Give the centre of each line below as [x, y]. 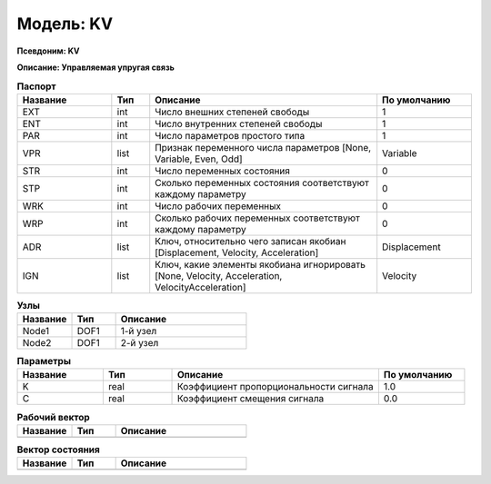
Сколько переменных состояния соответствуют [262, 183]
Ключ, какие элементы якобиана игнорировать [260, 264]
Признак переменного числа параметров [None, [263, 147]
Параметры [44, 361]
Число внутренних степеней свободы [239, 123]
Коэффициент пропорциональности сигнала [275, 387]
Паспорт [36, 86]
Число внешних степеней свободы [232, 112]
